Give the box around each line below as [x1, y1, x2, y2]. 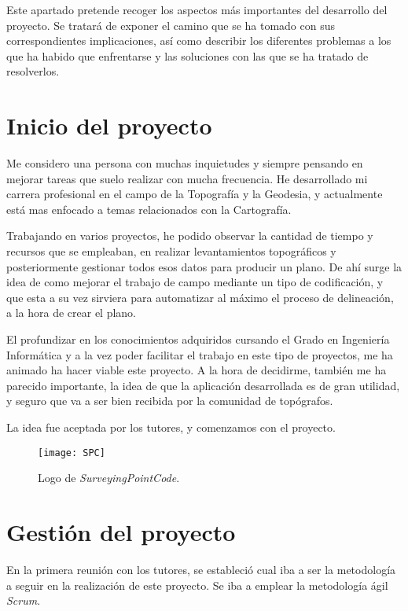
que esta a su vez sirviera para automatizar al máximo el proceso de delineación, [6, 289, 394, 305]
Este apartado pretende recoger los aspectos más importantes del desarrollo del [6, 2, 388, 17]
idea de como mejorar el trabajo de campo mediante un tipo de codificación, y [6, 274, 384, 290]
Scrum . [6, 592, 41, 609]
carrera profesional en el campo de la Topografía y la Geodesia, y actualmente [6, 186, 383, 202]
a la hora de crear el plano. [6, 304, 137, 321]
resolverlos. [6, 63, 60, 79]
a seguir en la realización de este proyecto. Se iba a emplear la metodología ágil [6, 576, 388, 593]
